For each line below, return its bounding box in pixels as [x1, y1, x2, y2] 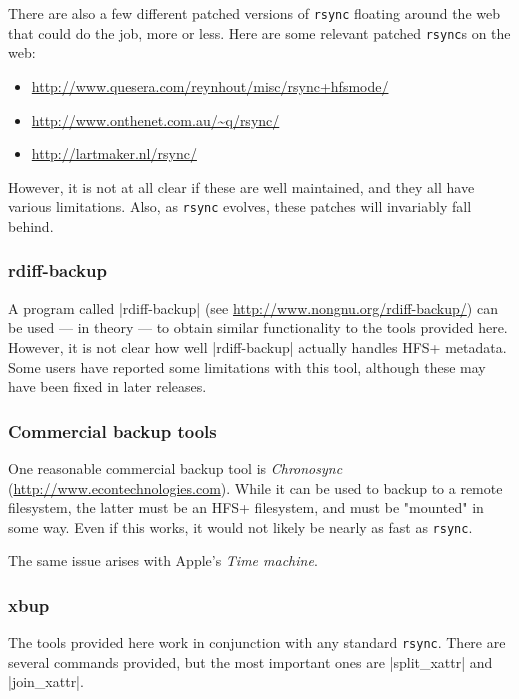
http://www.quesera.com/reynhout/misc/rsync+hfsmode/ [31, 75, 389, 96]
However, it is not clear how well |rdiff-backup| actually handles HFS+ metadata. [8, 336, 507, 357]
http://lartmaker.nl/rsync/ [31, 143, 197, 164]
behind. [8, 215, 54, 236]
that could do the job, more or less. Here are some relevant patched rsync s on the [8, 22, 511, 43]
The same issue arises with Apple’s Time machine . [8, 550, 318, 571]
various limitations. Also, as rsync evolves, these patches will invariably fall [8, 196, 472, 217]
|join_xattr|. [8, 671, 84, 692]
